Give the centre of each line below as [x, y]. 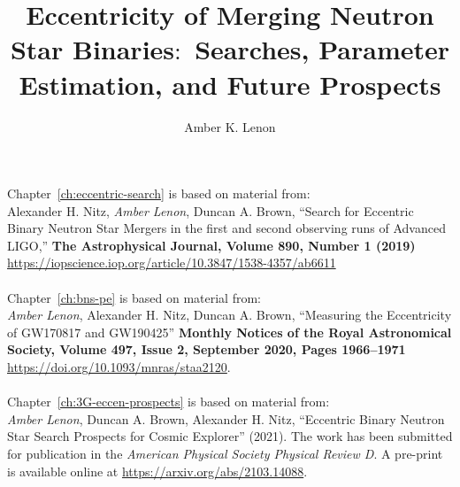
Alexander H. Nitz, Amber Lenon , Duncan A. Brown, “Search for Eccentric [211, 210]
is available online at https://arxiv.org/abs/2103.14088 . [157, 471]
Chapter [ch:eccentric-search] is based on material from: [159, 193]
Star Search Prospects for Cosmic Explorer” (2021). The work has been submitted [230, 436]
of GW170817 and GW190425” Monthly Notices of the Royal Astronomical [230, 332]
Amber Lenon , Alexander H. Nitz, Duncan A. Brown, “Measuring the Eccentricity [230, 315]
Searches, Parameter [322, 49]
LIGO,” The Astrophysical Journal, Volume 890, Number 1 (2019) [211, 245]
